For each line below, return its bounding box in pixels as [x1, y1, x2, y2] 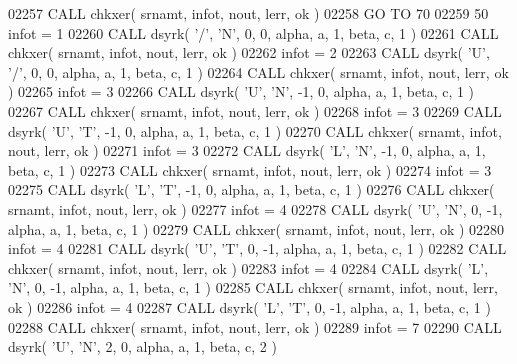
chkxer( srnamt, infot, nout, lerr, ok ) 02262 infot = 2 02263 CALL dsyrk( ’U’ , [8, 42, 490, 63]
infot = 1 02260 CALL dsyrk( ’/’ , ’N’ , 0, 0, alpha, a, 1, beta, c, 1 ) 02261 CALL [8, 22, 499, 43]
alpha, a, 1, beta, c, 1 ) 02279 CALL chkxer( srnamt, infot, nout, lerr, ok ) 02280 [8, 218, 505, 239]
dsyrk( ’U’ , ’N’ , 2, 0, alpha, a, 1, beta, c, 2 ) [8, 336, 277, 357]
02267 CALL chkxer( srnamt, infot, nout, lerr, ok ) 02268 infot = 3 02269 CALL [8, 100, 502, 121]
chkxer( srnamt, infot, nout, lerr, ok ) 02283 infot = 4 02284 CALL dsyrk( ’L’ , [8, 257, 489, 278]
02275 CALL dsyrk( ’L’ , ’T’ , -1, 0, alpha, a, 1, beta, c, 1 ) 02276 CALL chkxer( [8, 179, 495, 200]
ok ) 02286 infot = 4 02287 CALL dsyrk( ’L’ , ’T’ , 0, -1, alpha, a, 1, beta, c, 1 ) [8, 296, 491, 317]
